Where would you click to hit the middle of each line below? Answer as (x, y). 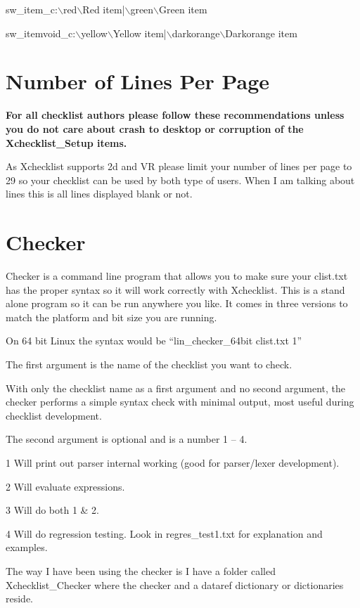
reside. (20, 599)
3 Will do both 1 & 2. (53, 510)
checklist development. (54, 415)
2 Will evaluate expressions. (65, 486)
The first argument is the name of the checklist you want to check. (149, 364)
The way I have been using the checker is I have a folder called (141, 570)
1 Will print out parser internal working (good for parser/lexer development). (173, 462)
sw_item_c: (32, 9)
